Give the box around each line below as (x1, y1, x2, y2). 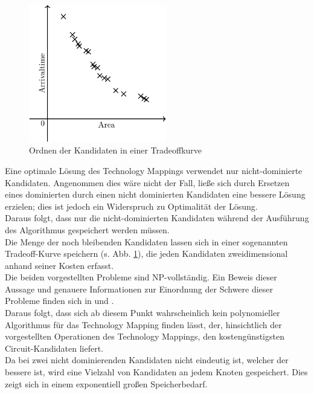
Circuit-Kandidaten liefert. (5, 341, 104, 354)
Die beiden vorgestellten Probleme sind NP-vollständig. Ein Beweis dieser (5, 271, 277, 283)
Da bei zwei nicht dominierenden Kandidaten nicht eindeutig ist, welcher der (5, 354, 289, 366)
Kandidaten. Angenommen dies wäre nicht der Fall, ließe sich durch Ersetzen (5, 176, 290, 189)
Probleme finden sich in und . (5, 294, 114, 307)
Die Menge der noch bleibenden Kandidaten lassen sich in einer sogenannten (5, 235, 288, 248)
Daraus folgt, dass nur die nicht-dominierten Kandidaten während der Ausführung (5, 212, 309, 224)
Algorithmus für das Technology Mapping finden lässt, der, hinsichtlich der (5, 318, 282, 331)
